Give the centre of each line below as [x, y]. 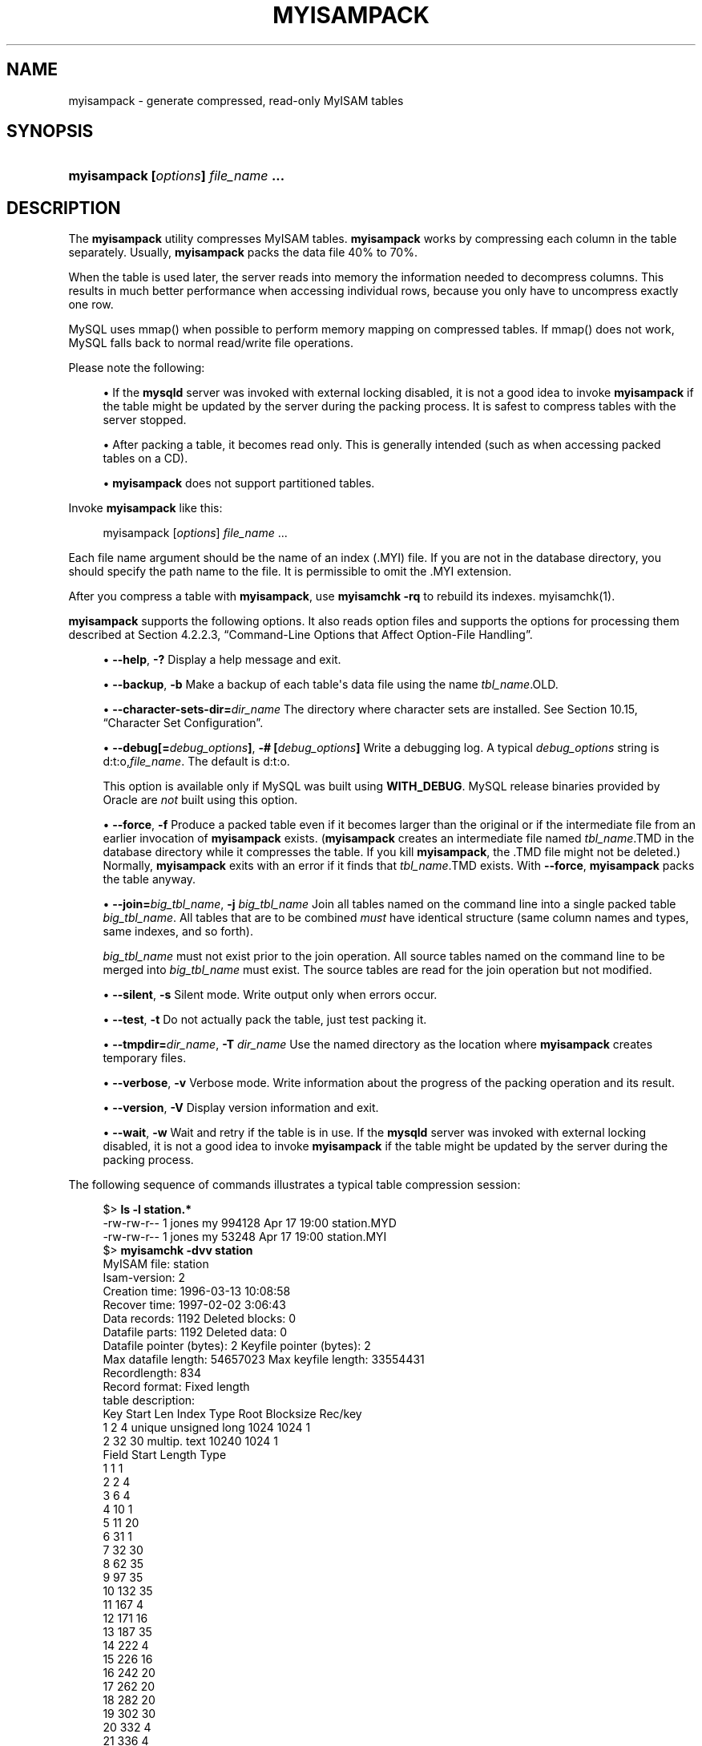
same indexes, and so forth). [178, 932]
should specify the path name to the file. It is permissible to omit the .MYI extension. [290, 572]
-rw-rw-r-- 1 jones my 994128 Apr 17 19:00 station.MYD [250, 1223]
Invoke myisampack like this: [145, 508]
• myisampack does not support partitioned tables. [239, 483]
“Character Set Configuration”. [183, 723]
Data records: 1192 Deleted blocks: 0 [200, 1319]
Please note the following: [137, 368]
